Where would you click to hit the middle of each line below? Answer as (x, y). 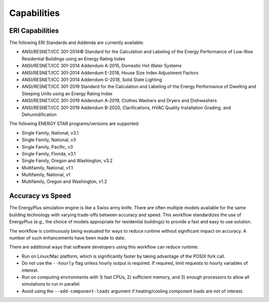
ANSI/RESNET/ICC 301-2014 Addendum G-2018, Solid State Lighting (92, 80)
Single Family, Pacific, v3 (47, 147)
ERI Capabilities (34, 31)
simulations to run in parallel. (51, 284)
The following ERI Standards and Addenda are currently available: (76, 43)
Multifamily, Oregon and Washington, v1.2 (64, 181)
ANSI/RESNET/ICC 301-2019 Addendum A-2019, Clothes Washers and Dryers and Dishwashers (119, 101)
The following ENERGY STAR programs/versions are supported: (74, 124)
